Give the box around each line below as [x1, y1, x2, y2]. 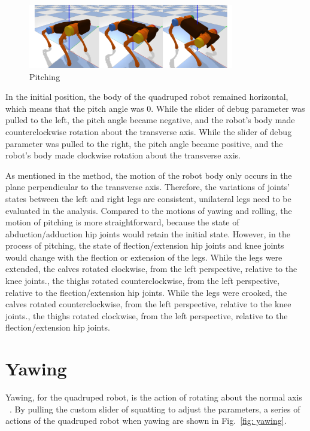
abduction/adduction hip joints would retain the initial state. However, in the [5, 227, 290, 240]
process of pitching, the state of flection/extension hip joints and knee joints [5, 239, 284, 252]
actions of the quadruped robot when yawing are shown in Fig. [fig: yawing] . [5, 414, 287, 427]
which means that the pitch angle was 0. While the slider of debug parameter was [5, 102, 305, 114]
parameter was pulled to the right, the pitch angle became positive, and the [5, 137, 283, 149]
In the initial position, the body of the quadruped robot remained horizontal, [5, 90, 288, 103]
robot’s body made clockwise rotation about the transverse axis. [5, 149, 241, 161]
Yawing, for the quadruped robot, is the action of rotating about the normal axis [5, 391, 302, 404]
